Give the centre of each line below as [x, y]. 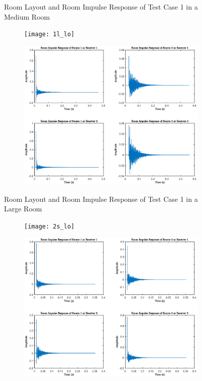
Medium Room [27, 16]
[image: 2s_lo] [49, 226]
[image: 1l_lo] [49, 34]
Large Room [23, 209]
